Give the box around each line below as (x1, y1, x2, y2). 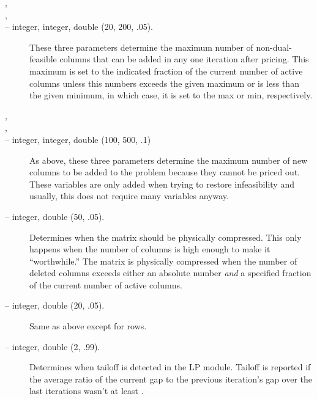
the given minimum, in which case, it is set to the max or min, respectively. (29, 89, 313, 101)
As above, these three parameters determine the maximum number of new (29, 153, 308, 166)
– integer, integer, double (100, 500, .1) (5, 133, 151, 145)
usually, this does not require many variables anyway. (29, 189, 229, 202)
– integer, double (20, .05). (5, 299, 105, 312)
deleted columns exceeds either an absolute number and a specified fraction (29, 266, 311, 279)
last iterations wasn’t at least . (29, 384, 144, 397)
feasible (29, 53, 57, 65)
